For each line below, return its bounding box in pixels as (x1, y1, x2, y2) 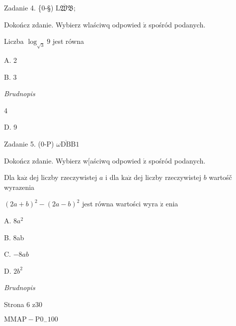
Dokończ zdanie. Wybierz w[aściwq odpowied (4, 155, 141, 165)
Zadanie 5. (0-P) (4, 139, 54, 149)
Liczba (4, 36, 24, 46)
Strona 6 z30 (4, 299, 43, 310)
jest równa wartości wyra (82, 198, 158, 209)
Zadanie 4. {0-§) (4, 2, 54, 12)
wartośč (209, 172, 232, 182)
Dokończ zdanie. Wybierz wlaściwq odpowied (4, 19, 141, 29)
